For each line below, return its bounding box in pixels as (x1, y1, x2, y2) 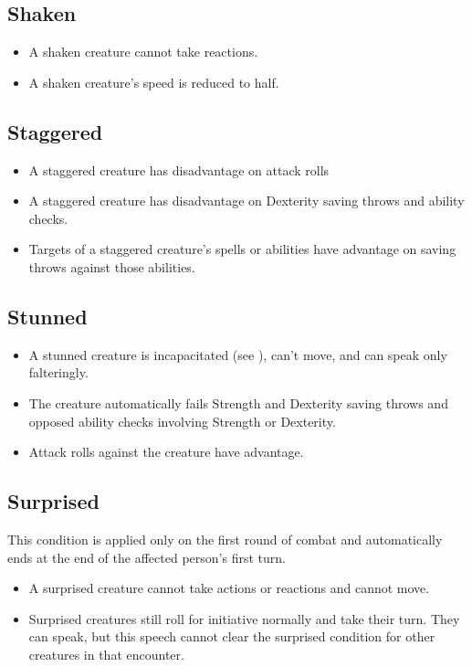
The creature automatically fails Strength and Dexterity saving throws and (28, 393, 448, 412)
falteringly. (28, 363, 89, 382)
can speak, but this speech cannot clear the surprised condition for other (28, 627, 435, 646)
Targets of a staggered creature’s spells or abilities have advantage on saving (28, 239, 456, 259)
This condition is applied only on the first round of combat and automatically (7, 529, 443, 548)
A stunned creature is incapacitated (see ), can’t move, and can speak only (28, 344, 447, 364)
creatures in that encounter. (28, 644, 184, 663)
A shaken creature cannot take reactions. (28, 42, 258, 61)
